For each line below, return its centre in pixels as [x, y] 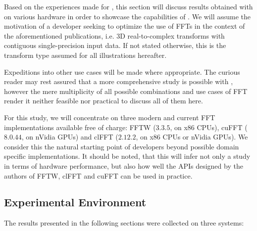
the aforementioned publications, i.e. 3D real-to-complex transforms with [114, 35]
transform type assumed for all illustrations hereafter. [85, 55]
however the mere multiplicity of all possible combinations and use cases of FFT [126, 91]
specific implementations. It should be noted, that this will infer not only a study [127, 156]
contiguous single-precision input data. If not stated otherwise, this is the [115, 45]
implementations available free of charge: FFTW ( [80, 127]
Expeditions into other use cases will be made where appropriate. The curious [122, 71]
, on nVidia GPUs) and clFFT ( [70, 137]
